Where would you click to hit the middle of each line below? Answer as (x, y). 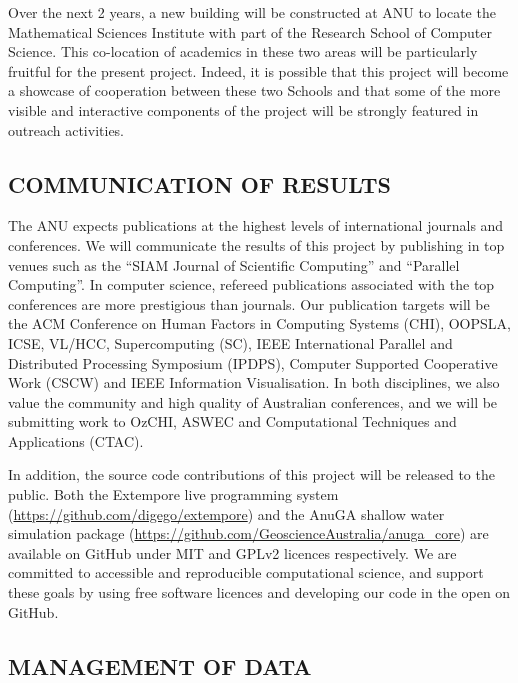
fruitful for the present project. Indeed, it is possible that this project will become (258, 70)
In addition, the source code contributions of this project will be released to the (251, 474)
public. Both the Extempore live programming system (173, 494)
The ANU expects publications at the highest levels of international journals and (256, 225)
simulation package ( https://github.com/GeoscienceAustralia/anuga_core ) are (248, 533)
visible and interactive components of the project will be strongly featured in (243, 109)
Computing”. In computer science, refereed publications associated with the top (251, 284)
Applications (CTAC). (76, 440)
